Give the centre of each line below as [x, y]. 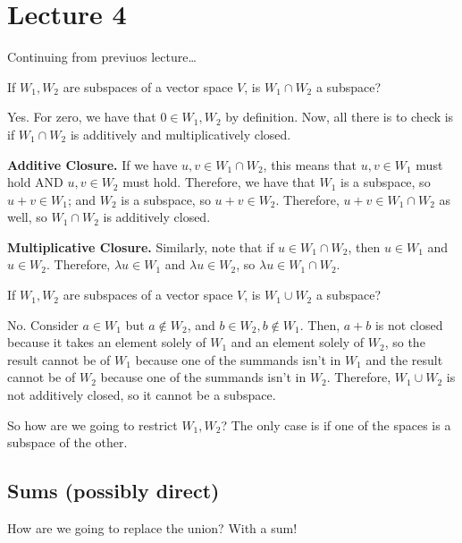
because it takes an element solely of [107, 342]
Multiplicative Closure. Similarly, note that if [141, 246]
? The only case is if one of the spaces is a [336, 424]
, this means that [310, 164]
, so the [405, 342]
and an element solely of [298, 342]
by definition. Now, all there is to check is [340, 117]
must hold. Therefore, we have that [219, 182]
